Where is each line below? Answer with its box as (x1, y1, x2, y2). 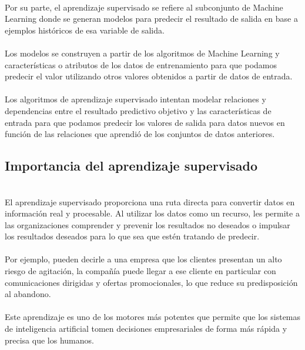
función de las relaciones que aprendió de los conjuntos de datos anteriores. (5, 128, 275, 140)
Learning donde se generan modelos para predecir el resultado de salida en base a (5, 12, 298, 25)
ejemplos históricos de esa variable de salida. (5, 24, 165, 36)
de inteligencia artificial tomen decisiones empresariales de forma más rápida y (5, 322, 287, 335)
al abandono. (5, 288, 51, 300)
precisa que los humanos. (5, 334, 94, 346)
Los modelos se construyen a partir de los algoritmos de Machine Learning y (5, 46, 280, 59)
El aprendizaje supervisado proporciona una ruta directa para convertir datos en (5, 195, 295, 208)
